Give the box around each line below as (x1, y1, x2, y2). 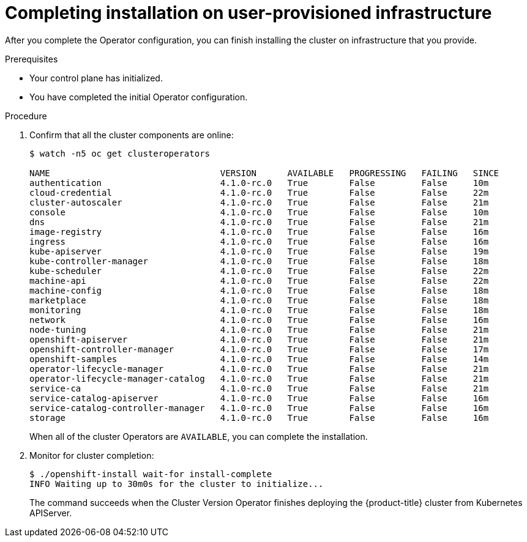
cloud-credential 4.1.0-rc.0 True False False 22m (29, 187, 489, 198)
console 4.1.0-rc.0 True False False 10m (29, 207, 489, 217)
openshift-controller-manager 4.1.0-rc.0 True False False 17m (29, 344, 489, 354)
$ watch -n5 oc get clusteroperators (29, 148, 211, 158)
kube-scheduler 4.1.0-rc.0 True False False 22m (29, 265, 489, 276)
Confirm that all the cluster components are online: (29, 129, 234, 140)
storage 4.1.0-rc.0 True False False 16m (29, 412, 489, 423)
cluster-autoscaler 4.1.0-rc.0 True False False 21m (29, 197, 489, 207)
